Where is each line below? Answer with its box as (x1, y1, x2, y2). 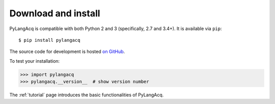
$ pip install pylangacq (18, 37, 80, 43)
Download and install (9, 8, 100, 19)
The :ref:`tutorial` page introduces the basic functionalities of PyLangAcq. (9, 92, 164, 98)
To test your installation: (9, 58, 60, 64)
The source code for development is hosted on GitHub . (9, 48, 125, 55)
